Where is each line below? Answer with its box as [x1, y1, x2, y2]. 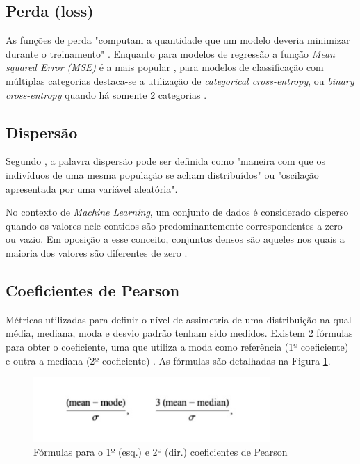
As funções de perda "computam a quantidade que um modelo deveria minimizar [6, 33, 350, 47]
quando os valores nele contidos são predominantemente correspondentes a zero [6, 218, 343, 232]
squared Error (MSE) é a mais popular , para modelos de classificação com [6, 60, 324, 74]
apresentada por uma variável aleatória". [6, 181, 178, 195]
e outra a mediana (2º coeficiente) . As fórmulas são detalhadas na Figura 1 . [6, 353, 331, 367]
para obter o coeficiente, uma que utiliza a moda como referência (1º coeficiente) [6, 339, 349, 353]
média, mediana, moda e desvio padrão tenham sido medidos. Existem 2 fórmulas [6, 326, 353, 340]
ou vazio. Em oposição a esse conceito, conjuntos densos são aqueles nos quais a [6, 232, 345, 246]
